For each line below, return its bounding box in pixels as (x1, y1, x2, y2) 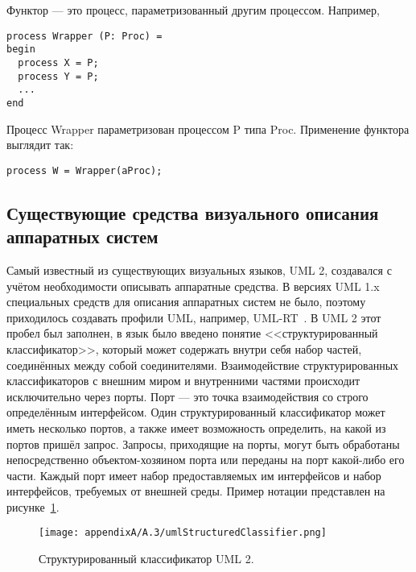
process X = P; (18, 56, 99, 68)
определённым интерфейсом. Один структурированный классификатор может (6, 404, 385, 421)
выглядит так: (6, 136, 74, 153)
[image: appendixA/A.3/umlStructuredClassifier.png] (39, 527, 327, 539)
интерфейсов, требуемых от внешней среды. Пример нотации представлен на (6, 483, 385, 499)
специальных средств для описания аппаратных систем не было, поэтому (6, 293, 366, 310)
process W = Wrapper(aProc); (6, 164, 163, 176)
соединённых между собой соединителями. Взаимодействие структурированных (6, 356, 399, 373)
